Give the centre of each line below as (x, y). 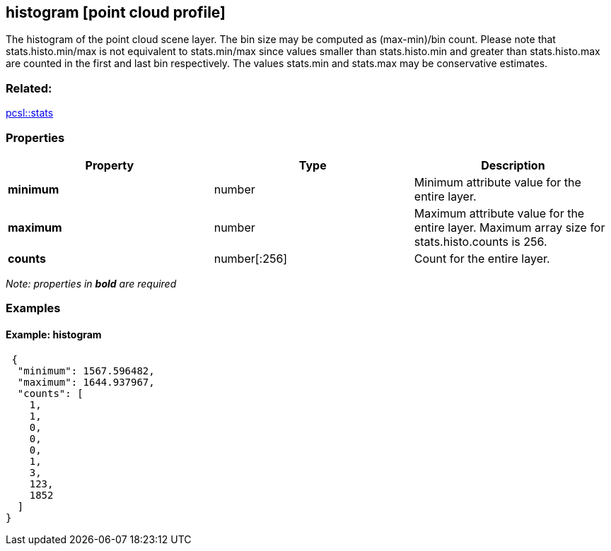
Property (110, 165)
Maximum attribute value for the (499, 213)
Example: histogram (54, 334)
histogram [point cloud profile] (116, 12)
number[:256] (251, 258)
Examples (33, 308)
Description (513, 165)
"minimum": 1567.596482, (86, 371)
